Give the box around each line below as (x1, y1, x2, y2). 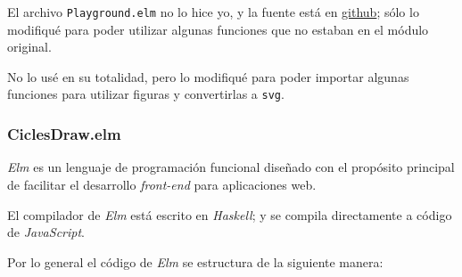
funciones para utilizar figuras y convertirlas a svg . (7, 85, 285, 103)
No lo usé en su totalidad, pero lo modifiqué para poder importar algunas (7, 67, 409, 86)
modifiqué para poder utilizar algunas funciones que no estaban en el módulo (7, 20, 429, 38)
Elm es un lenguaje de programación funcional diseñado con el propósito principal (7, 158, 455, 176)
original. (7, 37, 52, 56)
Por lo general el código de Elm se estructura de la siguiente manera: (7, 252, 384, 271)
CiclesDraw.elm (7, 123, 121, 145)
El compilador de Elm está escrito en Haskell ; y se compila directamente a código (7, 205, 452, 224)
